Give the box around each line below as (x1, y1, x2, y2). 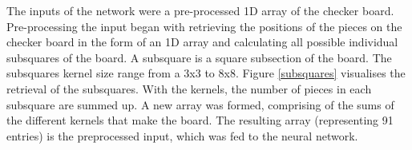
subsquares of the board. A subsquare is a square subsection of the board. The (6, 49, 392, 65)
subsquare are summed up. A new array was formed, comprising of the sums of (6, 96, 394, 112)
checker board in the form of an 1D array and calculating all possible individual (6, 34, 398, 50)
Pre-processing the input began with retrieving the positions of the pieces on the (6, 18, 402, 34)
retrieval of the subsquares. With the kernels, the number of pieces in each (6, 80, 372, 97)
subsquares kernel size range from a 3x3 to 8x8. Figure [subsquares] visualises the (6, 65, 406, 81)
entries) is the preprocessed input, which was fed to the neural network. (6, 127, 358, 144)
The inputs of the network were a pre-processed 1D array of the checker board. (6, 2, 394, 18)
